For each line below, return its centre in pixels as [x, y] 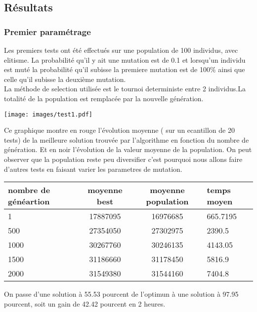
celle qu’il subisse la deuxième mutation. [65, 79]
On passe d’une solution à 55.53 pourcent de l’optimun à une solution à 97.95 [121, 294]
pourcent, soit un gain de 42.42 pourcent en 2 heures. [85, 303]
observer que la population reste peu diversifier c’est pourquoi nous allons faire [123, 159]
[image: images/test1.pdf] [48, 114]
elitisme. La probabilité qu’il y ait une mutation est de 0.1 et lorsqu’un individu [125, 59]
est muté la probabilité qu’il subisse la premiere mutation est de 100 [107, 69]
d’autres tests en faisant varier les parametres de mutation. [93, 169]
